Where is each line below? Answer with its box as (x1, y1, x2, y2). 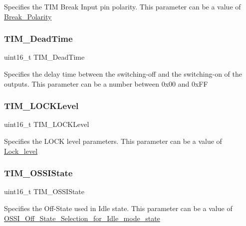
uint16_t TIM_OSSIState (4, 186, 85, 197)
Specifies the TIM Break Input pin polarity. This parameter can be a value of (4, 1, 241, 11)
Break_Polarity (4, 11, 52, 21)
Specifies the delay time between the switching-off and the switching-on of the (4, 69, 242, 79)
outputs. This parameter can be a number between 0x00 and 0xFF (4, 78, 208, 89)
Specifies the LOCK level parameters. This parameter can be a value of (4, 136, 222, 146)
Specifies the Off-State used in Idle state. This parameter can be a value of (4, 203, 233, 213)
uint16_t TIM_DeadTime (4, 52, 85, 62)
